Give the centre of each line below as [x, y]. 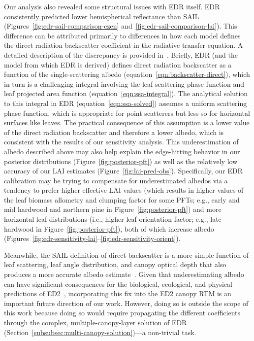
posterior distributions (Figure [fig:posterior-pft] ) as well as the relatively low [121, 161]
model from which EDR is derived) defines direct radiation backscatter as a [118, 64]
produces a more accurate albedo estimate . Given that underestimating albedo [124, 274]
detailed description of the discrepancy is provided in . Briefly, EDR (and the [121, 54]
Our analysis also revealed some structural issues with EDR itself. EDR [112, 6]
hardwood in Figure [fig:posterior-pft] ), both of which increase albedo [109, 228]
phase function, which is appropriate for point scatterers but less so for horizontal [127, 113]
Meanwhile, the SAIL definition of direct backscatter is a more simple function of [127, 255]
